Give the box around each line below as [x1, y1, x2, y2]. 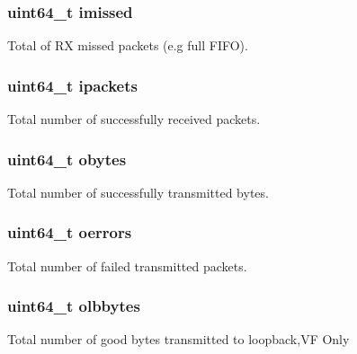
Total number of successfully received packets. [7, 110, 261, 128]
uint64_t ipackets [7, 74, 138, 96]
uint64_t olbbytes [7, 295, 140, 317]
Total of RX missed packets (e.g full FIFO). [7, 36, 248, 55]
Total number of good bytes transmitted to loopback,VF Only [7, 330, 350, 349]
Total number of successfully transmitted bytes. [7, 182, 269, 201]
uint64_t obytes [7, 147, 127, 170]
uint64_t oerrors [7, 221, 132, 243]
